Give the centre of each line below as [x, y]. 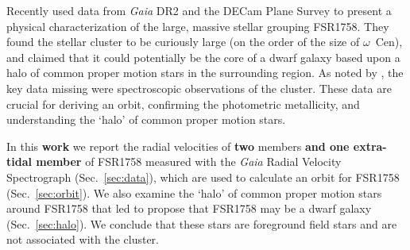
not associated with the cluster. [83, 239]
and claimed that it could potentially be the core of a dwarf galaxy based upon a [203, 57]
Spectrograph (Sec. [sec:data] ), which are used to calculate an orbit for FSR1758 [203, 177]
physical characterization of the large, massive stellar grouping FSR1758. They [198, 26]
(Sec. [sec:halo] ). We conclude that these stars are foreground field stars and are [202, 223]
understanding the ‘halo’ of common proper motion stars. [146, 119]
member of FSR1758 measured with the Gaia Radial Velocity [189, 162]
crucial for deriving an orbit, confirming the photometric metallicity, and [183, 104]
